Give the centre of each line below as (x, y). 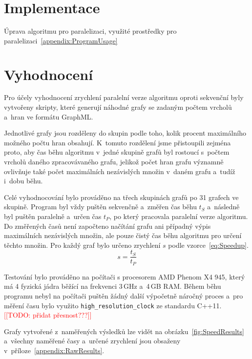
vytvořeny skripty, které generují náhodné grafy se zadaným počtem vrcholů (118, 107)
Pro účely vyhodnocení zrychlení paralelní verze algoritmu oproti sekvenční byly (124, 97)
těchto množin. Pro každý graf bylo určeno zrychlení (82, 245)
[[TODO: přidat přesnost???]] (48, 315)
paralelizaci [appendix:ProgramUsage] (61, 40)
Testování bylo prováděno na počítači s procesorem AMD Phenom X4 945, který (125, 276)
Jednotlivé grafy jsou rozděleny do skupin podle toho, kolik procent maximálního (125, 133)
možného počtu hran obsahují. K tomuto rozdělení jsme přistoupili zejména (117, 142)
